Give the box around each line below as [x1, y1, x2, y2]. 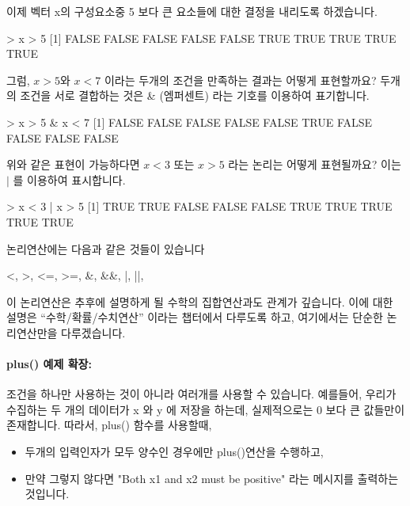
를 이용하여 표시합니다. [13, 171, 126, 188]
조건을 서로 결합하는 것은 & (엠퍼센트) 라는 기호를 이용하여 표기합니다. [20, 87, 370, 104]
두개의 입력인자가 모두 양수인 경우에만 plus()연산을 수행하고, [25, 443, 324, 460]
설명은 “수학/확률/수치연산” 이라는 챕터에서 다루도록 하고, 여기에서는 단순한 [6, 309, 383, 325]
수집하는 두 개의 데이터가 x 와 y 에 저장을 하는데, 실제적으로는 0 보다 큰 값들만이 [6, 401, 405, 417]
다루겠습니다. [61, 324, 126, 341]
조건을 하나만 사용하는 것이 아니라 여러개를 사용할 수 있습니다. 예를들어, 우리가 [6, 386, 397, 402]
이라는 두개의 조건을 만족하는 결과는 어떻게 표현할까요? [104, 71, 377, 88]
